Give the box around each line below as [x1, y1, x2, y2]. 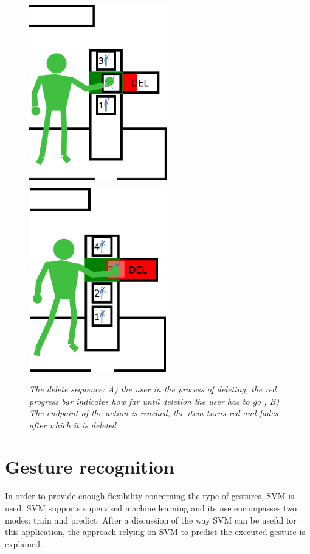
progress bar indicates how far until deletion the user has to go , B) [29, 394, 280, 407]
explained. [5, 537, 43, 550]
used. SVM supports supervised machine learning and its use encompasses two [5, 502, 297, 514]
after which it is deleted [29, 418, 116, 431]
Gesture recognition [5, 454, 174, 479]
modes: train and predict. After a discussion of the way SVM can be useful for [5, 513, 297, 526]
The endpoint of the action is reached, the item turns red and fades [29, 407, 278, 419]
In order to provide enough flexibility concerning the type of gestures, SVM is [5, 489, 294, 502]
